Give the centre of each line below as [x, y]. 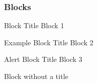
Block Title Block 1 [34, 25]
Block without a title [36, 76]
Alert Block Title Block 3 [43, 59]
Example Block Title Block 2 [49, 42]
